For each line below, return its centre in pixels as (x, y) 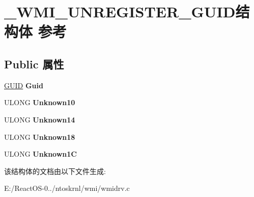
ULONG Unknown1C (40, 154)
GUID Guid (24, 85)
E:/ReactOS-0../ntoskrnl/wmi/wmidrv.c (67, 188)
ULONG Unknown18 (40, 137)
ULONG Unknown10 (40, 102)
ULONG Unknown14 (40, 119)
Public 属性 (34, 64)
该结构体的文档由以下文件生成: (55, 171)
